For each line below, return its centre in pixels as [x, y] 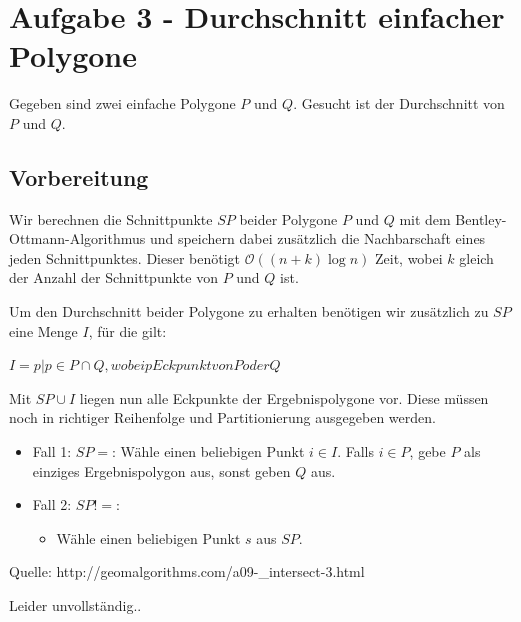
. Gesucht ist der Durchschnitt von [399, 103]
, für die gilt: [127, 330]
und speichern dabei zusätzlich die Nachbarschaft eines [317, 238]
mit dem [425, 218]
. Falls [355, 451]
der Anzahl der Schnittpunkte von [113, 277]
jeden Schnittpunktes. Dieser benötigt [125, 257]
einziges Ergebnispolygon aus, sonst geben [161, 470]
